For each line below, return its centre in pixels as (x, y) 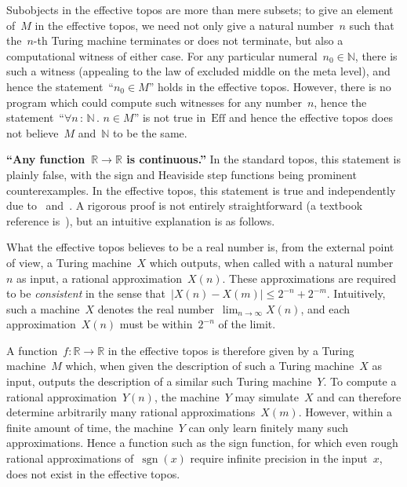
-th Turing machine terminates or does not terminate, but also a (188, 40)
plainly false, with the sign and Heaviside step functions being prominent (182, 174)
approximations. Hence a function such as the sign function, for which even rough (202, 443)
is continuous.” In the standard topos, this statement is (264, 159)
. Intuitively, (356, 293)
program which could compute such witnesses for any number (154, 102)
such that (372, 25)
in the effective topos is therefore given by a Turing (231, 350)
